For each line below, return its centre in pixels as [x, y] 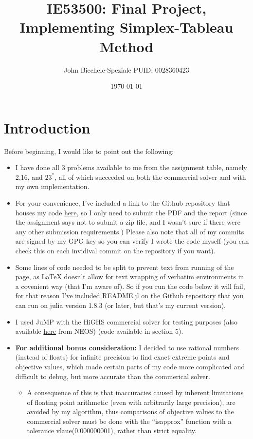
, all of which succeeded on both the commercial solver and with [150, 177]
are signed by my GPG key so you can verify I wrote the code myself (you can [132, 241]
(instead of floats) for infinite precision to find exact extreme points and [122, 357]
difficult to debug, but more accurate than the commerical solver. [113, 376]
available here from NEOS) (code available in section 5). [99, 331]
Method [126, 46]
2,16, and [29, 177]
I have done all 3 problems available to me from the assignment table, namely [131, 167]
